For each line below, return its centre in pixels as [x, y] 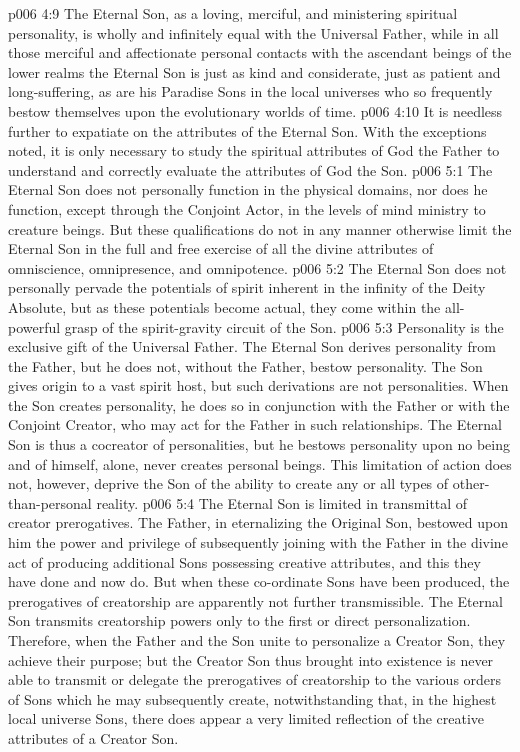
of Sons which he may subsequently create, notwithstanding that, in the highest [252, 698]
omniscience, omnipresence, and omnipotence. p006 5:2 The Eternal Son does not [257, 267]
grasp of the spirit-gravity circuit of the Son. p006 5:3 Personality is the [284, 326]
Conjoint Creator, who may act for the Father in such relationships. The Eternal [255, 424]
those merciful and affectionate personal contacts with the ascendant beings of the [260, 52]
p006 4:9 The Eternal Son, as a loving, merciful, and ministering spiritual [233, 13]
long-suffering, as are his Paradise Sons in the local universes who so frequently [250, 91]
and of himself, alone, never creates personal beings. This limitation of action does [260, 463]
